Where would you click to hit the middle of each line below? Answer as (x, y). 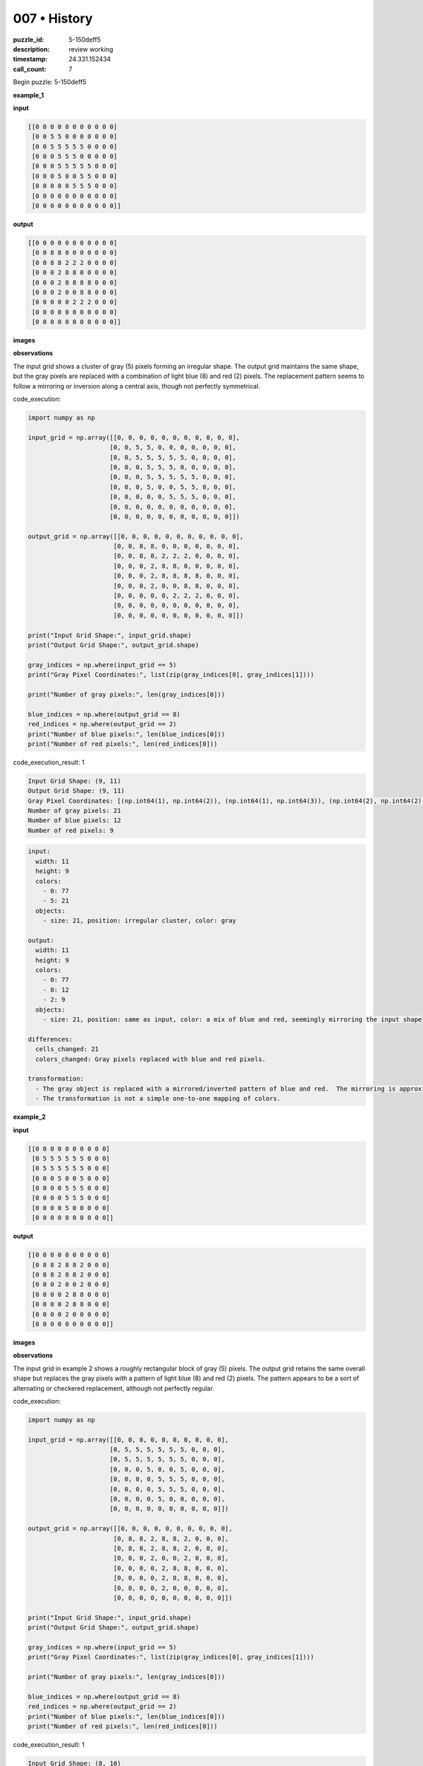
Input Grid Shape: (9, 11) (74, 781)
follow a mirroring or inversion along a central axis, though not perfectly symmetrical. (137, 386)
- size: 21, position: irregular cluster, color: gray (139, 921)
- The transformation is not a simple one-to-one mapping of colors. (158, 1099)
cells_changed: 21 (67, 1049)
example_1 (29, 95)
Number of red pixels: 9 (71, 830)
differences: (50, 1039)
